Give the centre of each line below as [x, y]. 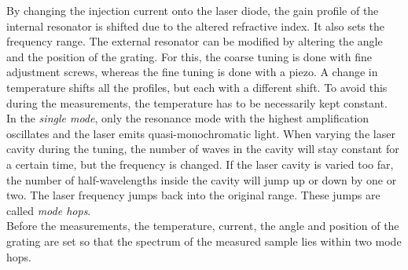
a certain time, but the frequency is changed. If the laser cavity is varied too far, [200, 164]
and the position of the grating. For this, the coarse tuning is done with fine [189, 56]
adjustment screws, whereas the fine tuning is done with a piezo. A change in [192, 72]
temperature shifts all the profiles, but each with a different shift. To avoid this [197, 87]
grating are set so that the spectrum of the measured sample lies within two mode [204, 241]
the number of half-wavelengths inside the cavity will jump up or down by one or [202, 179]
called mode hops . [49, 210]
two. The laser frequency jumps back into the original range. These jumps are [193, 195]
